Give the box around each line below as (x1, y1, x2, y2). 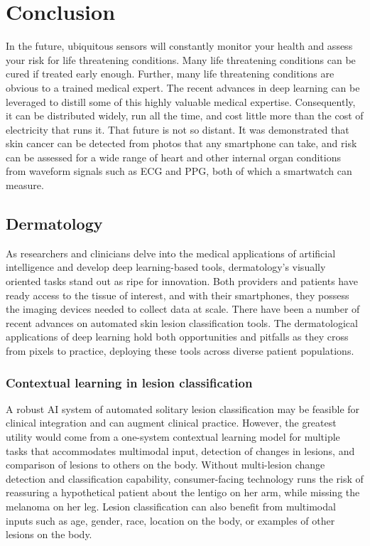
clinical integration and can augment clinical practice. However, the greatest (6, 415, 337, 430)
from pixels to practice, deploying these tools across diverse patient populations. (6, 343, 354, 358)
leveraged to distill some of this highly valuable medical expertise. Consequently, (6, 94, 356, 109)
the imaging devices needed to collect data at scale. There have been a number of (6, 301, 360, 316)
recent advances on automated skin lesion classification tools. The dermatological (6, 315, 358, 330)
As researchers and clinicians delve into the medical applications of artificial (6, 245, 336, 260)
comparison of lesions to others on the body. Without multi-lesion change (6, 457, 325, 472)
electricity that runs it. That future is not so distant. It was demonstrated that (6, 122, 349, 136)
